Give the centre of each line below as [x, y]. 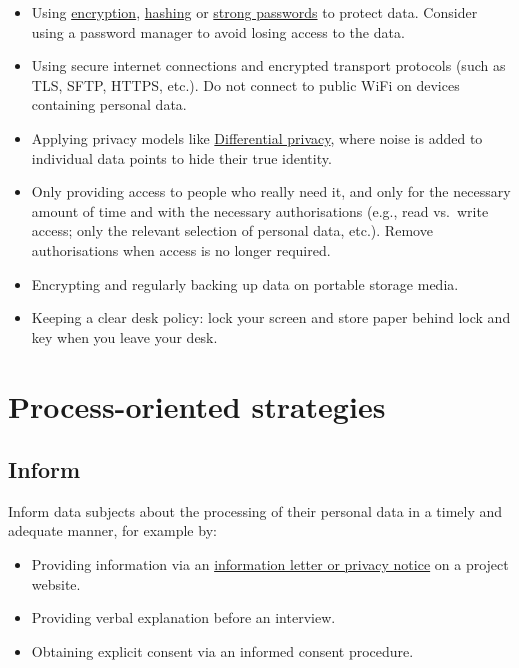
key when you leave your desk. [124, 336]
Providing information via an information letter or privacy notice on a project [270, 564]
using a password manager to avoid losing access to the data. [218, 31]
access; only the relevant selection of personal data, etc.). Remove [232, 230]
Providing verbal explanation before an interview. [183, 617]
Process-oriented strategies [197, 405]
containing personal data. [109, 104]
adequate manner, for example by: [112, 530]
